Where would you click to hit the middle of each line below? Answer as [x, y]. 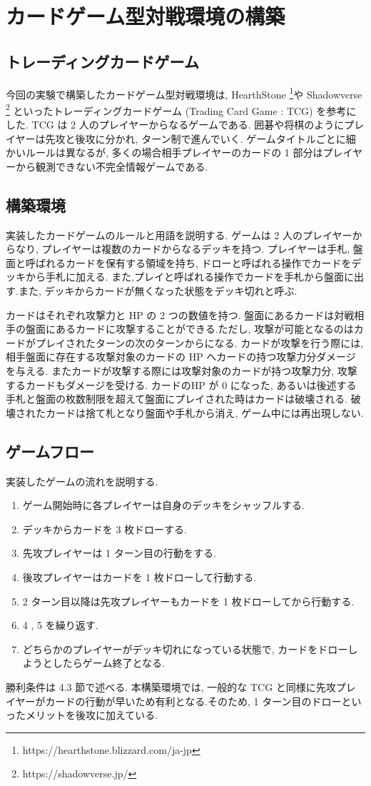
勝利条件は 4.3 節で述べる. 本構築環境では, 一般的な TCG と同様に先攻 [171, 686]
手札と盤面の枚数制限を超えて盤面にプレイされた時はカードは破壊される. [177, 399]
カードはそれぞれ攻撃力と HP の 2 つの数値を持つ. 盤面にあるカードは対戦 [180, 314]
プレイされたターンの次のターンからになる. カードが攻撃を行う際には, [199, 342]
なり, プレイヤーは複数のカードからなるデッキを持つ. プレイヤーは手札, [183, 249]
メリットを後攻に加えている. [92, 715]
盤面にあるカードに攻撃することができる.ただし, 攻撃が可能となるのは [189, 329]
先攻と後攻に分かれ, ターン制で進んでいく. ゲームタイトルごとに [195, 138]
